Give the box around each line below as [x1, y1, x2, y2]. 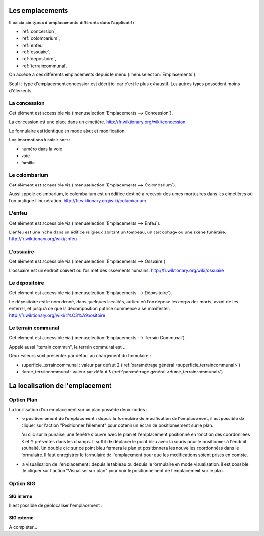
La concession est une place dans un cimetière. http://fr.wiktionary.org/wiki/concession [9, 119, 186, 125]
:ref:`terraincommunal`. [21, 63, 68, 69]
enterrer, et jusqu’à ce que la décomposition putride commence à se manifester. [9, 305, 171, 311]
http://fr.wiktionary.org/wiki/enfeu [9, 236, 77, 242]
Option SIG [9, 480, 36, 487]
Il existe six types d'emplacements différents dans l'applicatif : [9, 20, 134, 25]
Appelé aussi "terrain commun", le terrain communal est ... [9, 344, 127, 350]
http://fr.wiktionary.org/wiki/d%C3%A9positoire [9, 312, 106, 318]
